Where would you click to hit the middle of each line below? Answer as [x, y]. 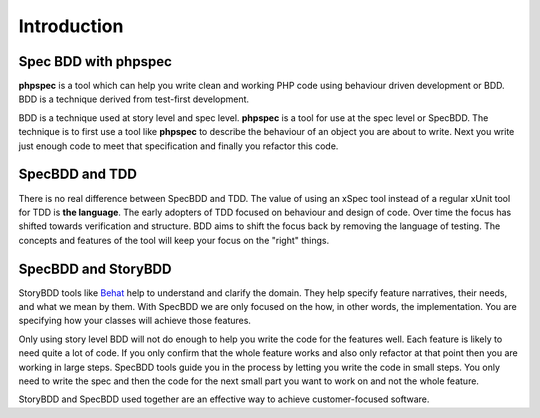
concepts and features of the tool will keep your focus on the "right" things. [174, 240]
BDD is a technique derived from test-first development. [134, 99]
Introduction [71, 26]
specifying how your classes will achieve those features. [135, 321]
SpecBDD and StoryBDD [95, 268]
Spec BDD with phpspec [95, 61]
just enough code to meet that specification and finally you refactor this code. [178, 146]
